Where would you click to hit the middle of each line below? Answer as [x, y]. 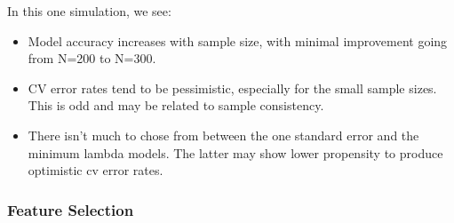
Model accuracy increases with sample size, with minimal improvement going [238, 40]
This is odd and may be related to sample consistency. [176, 105]
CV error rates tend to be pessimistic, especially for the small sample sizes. [232, 88]
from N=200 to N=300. [92, 58]
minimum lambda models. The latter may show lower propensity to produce [235, 152]
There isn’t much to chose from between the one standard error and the [223, 135]
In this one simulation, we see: [89, 11]
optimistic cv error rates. [96, 170]
